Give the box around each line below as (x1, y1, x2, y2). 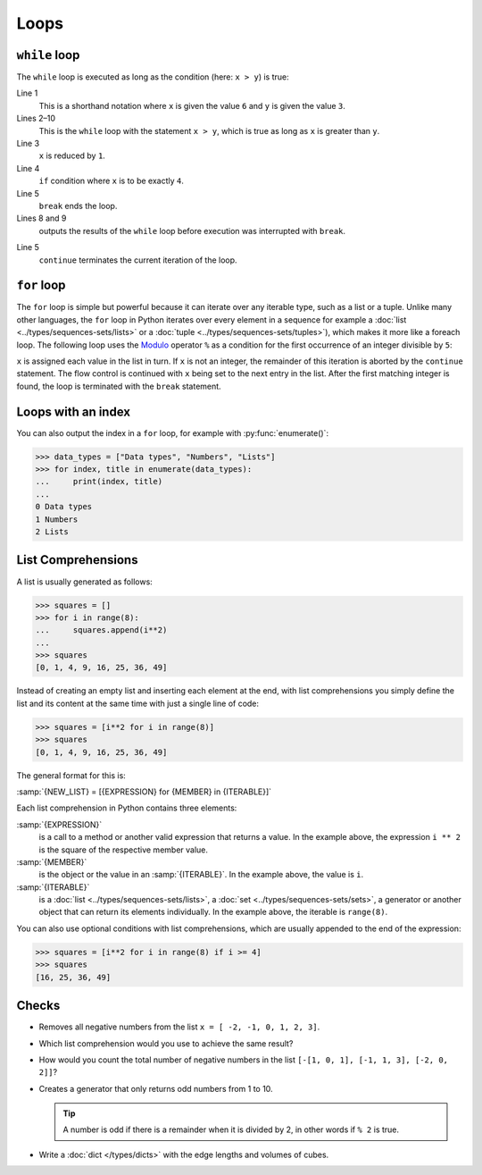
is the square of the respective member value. (38, 844, 209, 855)
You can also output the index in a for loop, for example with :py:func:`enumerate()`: (16, 427, 329, 438)
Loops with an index (16, 404, 131, 419)
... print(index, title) (35, 476, 163, 487)
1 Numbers (35, 514, 79, 525)
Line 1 (16, 88, 38, 98)
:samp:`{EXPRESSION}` (16, 818, 103, 830)
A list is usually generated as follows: (16, 576, 154, 587)
